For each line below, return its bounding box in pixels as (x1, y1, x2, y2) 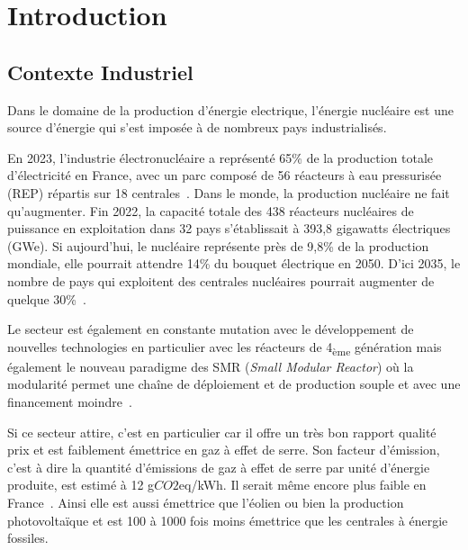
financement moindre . (7, 392, 132, 411)
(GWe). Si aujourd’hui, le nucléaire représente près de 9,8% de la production (7, 236, 429, 255)
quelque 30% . (7, 289, 86, 308)
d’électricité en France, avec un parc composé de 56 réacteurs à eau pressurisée (7, 166, 442, 185)
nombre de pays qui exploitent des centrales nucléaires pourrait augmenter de (7, 271, 435, 290)
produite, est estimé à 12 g (7, 475, 155, 494)
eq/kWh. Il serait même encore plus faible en (178, 475, 427, 494)
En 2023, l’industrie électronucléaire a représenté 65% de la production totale (7, 148, 434, 167)
